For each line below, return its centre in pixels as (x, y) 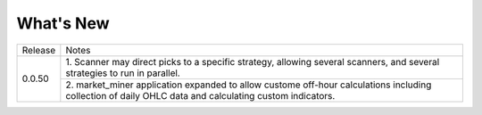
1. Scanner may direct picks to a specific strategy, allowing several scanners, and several (253, 62)
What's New (63, 23)
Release (39, 50)
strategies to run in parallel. (123, 73)
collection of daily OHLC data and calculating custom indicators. (200, 95)
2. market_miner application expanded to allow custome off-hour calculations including (249, 85)
